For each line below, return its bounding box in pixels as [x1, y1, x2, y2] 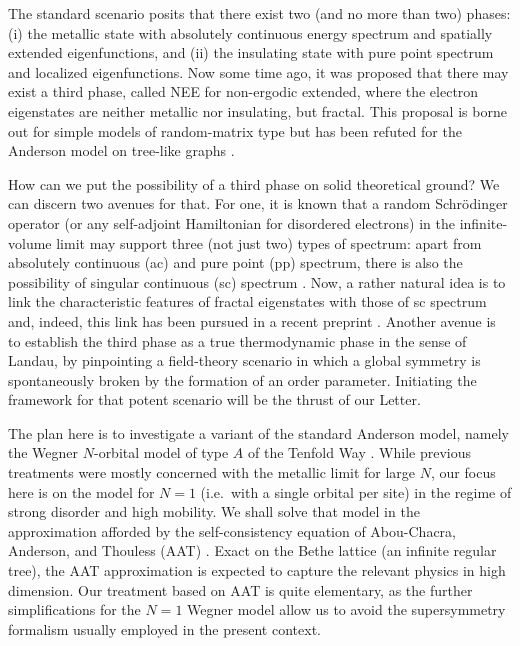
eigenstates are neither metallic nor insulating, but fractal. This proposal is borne [8, 100, 507, 121]
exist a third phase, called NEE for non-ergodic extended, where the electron [8, 81, 479, 102]
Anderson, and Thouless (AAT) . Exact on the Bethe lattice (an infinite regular [8, 540, 497, 561]
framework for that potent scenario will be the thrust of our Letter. [8, 389, 421, 410]
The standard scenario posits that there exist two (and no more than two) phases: [8, 3, 511, 23]
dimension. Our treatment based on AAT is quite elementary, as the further [8, 579, 473, 600]
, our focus [431, 462, 496, 483]
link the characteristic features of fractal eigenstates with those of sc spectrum [8, 291, 487, 312]
